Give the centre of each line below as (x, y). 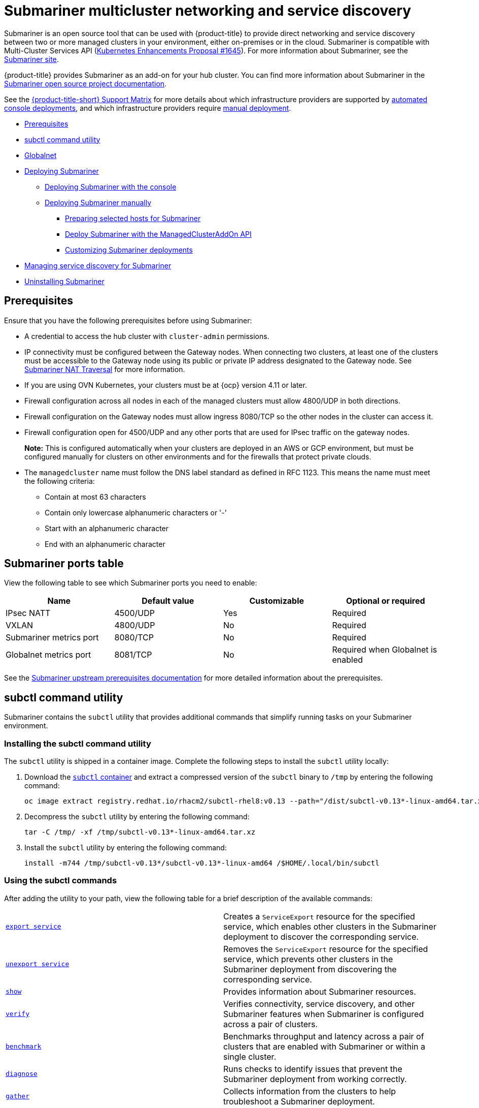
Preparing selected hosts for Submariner (133, 218)
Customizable (277, 601)
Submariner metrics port (52, 638)
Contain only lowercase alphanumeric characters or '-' (136, 512)
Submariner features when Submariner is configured (324, 1014)
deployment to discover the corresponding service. (321, 936)
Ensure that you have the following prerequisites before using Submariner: (128, 320)
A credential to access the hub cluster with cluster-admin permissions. (147, 336)
